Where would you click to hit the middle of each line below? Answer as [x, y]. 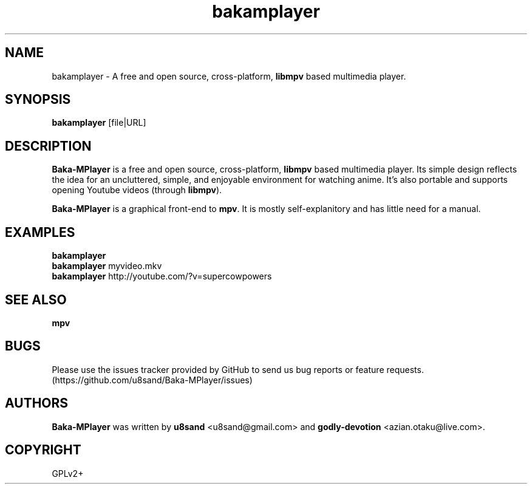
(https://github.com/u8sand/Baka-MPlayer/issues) [152, 380]
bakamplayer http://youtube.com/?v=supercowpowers [162, 276]
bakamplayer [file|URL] [99, 123]
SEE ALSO [36, 299]
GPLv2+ [68, 473]
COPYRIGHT [43, 450]
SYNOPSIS [38, 100]
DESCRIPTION [48, 146]
